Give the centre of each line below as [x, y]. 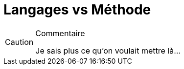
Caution [19, 42]
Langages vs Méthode [77, 10]
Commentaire [60, 33]
